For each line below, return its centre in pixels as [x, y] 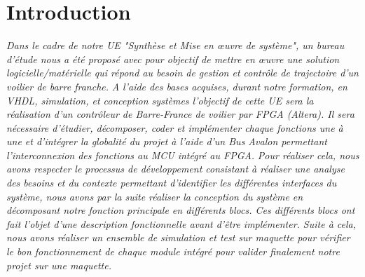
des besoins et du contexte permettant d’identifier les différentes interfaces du [172, 183]
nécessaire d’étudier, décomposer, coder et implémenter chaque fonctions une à [175, 127]
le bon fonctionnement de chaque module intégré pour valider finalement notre [173, 251]
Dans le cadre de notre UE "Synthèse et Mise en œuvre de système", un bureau [175, 45]
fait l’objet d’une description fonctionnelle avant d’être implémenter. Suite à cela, [181, 223]
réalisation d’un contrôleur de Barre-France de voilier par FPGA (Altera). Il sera [180, 114]
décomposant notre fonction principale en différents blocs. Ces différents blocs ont [181, 210]
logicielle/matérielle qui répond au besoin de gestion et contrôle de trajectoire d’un [182, 73]
